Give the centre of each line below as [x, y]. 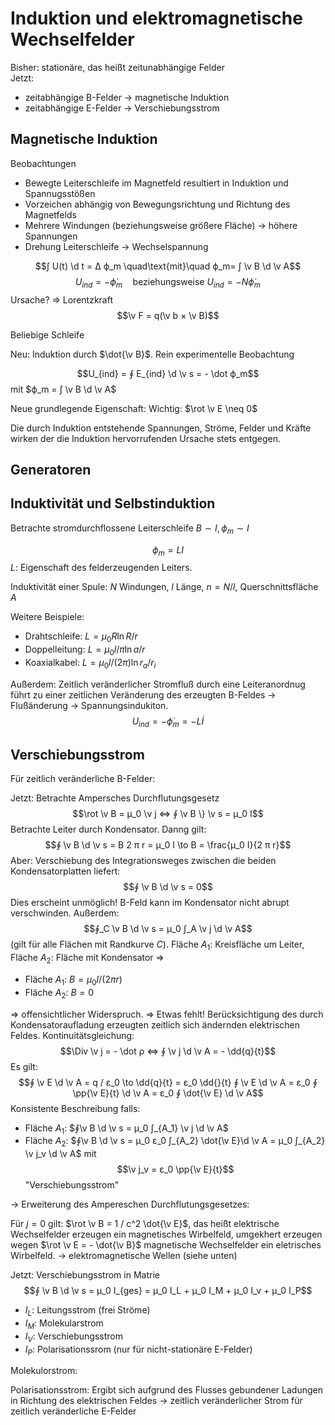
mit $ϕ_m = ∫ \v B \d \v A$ [63, 389]
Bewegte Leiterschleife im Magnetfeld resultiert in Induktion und [156, 183]
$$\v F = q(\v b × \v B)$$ [168, 315]
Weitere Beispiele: [47, 617]
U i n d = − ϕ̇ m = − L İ [168, 722]
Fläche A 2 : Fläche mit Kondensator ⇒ [87, 959]
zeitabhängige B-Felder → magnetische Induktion [127, 97]
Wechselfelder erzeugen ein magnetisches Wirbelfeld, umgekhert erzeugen [166, 1234]
